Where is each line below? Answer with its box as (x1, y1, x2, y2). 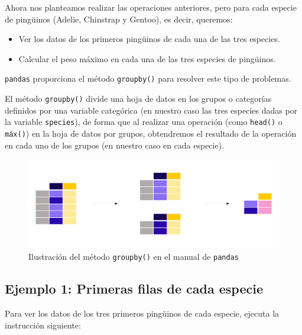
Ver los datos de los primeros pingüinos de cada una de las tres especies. (18, 33, 280, 45)
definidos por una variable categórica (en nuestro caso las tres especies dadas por (5, 104, 298, 116)
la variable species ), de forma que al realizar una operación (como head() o (5, 115, 282, 128)
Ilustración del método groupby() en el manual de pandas (28, 250, 239, 263)
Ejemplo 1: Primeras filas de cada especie (5, 279, 263, 298)
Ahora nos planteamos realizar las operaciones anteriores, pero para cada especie (5, 1, 297, 13)
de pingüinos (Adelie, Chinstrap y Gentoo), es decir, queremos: (5, 12, 233, 25)
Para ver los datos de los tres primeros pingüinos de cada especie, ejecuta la (5, 307, 280, 319)
